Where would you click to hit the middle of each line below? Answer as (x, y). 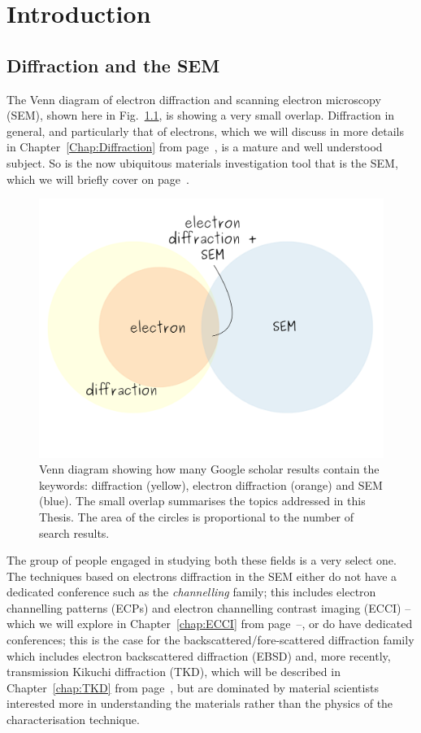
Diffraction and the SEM (113, 65)
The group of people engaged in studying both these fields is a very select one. (202, 560)
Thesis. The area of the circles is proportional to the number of (197, 516)
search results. (74, 532)
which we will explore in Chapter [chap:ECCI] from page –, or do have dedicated (210, 624)
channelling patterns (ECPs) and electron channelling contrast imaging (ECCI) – (209, 607)
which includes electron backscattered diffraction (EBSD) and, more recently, (199, 655)
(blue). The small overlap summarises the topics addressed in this (202, 501)
